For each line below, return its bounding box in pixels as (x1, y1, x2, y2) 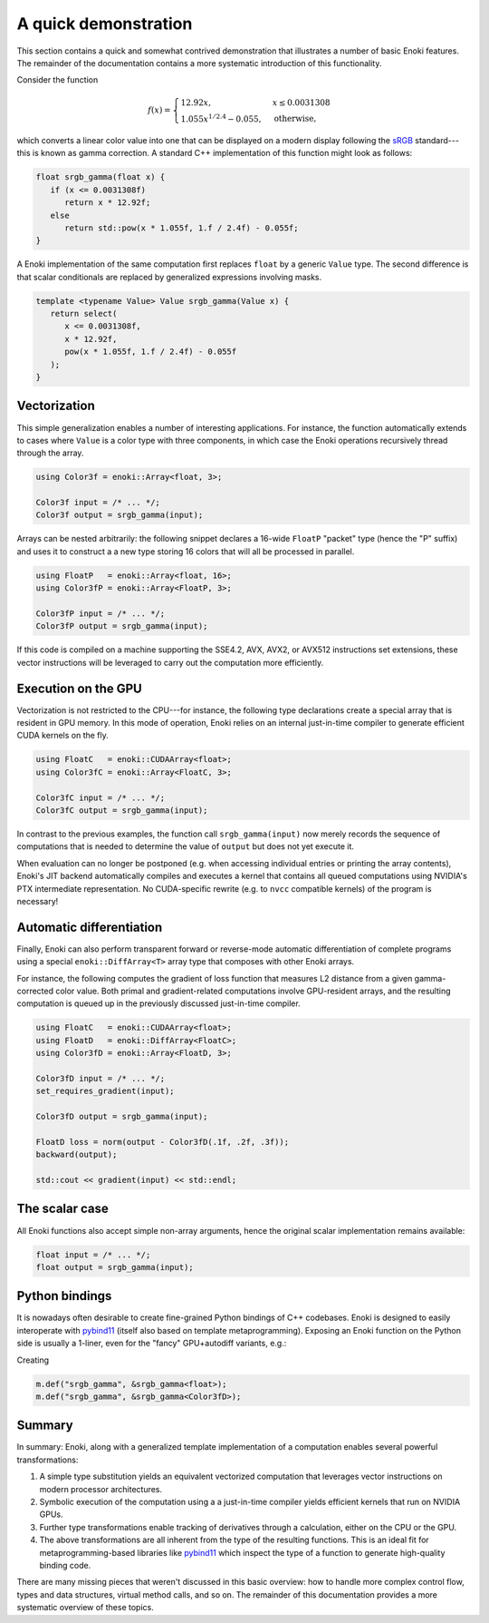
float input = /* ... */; (35, 1249, 151, 1260)
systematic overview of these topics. (16, 1602, 154, 1613)
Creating (16, 1354, 50, 1365)
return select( (50, 308, 118, 319)
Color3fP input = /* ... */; (35, 608, 166, 619)
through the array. (16, 447, 84, 458)
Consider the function (16, 74, 99, 85)
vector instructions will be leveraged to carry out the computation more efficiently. (16, 657, 324, 668)
